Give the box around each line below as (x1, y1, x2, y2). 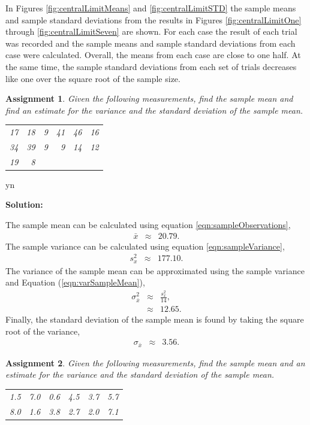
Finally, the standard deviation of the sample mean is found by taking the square (5, 313, 304, 326)
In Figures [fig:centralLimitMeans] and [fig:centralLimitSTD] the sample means (5, 2, 296, 14)
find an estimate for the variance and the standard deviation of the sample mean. (5, 104, 303, 116)
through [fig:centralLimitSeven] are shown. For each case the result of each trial (5, 25, 297, 38)
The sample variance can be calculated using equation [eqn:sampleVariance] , (5, 239, 285, 252)
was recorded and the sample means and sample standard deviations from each (5, 37, 296, 49)
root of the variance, (5, 324, 80, 337)
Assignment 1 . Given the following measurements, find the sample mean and (5, 92, 293, 105)
